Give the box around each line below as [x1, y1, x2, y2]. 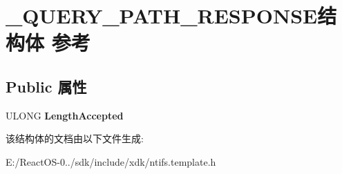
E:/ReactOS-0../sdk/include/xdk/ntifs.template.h [6, 154, 216, 168]
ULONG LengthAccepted [6, 108, 124, 122]
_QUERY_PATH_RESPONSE [6, 1, 318, 30]
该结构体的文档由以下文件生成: [6, 131, 144, 146]
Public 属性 [6, 75, 87, 97]
